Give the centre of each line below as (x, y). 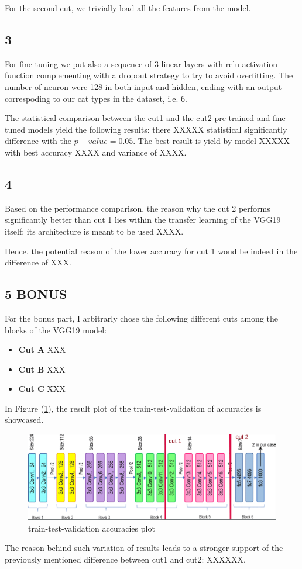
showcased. (24, 420)
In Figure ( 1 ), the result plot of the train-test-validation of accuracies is (133, 408)
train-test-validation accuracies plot (92, 528)
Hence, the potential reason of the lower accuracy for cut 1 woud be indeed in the (151, 251)
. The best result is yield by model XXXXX (212, 141)
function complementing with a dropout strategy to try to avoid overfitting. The (149, 75)
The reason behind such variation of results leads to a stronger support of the (144, 548)
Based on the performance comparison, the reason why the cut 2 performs (138, 208)
